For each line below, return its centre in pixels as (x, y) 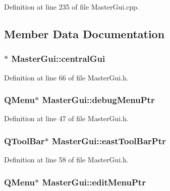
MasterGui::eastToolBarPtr (109, 140)
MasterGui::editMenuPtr (94, 182)
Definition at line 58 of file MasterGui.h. (66, 160)
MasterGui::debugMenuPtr (98, 100)
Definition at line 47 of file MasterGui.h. (66, 118)
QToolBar (24, 140)
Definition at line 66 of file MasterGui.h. (66, 77)
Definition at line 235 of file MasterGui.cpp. (72, 7)
